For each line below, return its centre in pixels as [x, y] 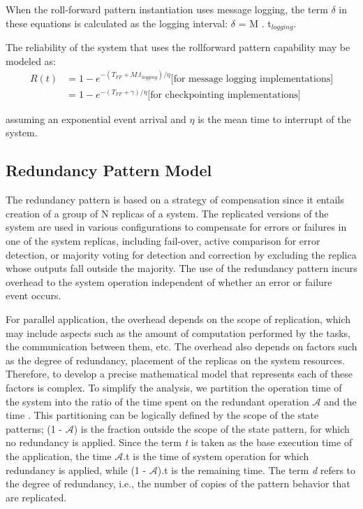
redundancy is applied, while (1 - [76, 469]
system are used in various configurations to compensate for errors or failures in [176, 227]
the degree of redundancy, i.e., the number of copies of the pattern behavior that [178, 483]
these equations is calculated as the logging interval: [117, 23]
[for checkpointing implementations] [224, 95]
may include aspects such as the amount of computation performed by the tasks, [178, 332]
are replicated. [36, 497]
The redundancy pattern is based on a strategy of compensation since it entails [175, 200]
